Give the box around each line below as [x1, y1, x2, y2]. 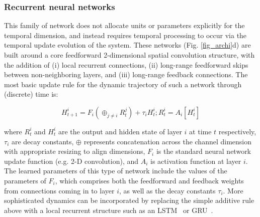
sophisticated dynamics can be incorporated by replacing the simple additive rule [4, 195, 254, 205]
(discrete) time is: [4, 89, 58, 99]
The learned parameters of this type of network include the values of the [4, 165, 227, 176]
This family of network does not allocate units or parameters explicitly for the [4, 20, 245, 31]
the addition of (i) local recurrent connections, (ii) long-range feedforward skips [4, 59, 248, 70]
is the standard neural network [156, 146, 251, 156]
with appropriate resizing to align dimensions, [4, 146, 145, 156]
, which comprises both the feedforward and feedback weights [55, 175, 244, 185]
